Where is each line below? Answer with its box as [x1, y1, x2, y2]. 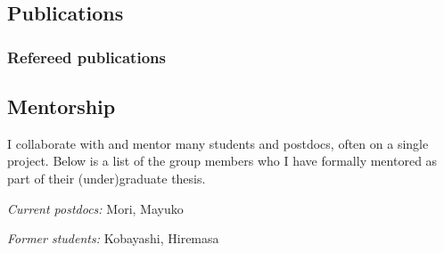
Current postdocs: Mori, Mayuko [7, 199, 184, 217]
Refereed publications [7, 45, 166, 68]
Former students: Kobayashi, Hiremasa [7, 229, 219, 248]
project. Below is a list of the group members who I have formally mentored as [7, 151, 438, 170]
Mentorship [7, 93, 116, 120]
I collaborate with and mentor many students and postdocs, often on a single [7, 134, 429, 152]
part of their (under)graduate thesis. [7, 169, 206, 188]
